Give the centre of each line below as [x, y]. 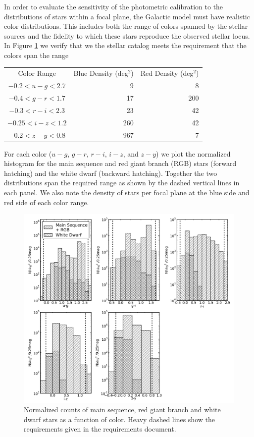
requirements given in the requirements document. [100, 429]
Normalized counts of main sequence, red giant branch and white [122, 410]
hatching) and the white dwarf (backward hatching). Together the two [111, 173]
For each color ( [28, 153]
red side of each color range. [47, 202]
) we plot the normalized [193, 153]
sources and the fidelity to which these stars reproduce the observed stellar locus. [127, 35]
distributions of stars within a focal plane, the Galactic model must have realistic [127, 16]
